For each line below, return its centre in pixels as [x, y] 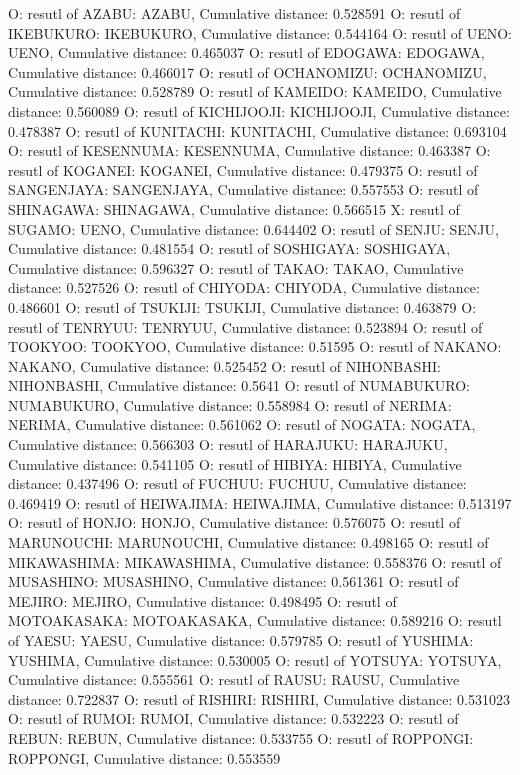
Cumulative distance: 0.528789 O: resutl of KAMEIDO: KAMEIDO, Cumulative [255, 91]
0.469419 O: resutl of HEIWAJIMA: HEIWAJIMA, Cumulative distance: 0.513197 [260, 502]
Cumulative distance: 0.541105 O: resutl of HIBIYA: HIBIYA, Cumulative [235, 463]
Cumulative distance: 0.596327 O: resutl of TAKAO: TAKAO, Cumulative [236, 267]
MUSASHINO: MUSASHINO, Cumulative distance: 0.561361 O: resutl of [233, 581]
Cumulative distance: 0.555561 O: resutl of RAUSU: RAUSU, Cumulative [234, 679]
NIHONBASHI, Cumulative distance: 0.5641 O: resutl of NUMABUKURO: [239, 385]
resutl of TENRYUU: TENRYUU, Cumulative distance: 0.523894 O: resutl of [245, 326]
